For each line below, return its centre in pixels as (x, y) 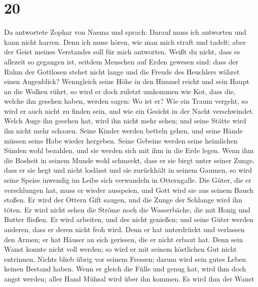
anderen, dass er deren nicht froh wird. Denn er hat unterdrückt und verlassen (124, 229)
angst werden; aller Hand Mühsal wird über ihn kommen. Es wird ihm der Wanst (129, 278)
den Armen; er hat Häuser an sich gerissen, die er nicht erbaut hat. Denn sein (124, 239)
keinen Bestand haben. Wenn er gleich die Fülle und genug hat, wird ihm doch (125, 269)
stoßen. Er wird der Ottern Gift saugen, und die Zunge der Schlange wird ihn (123, 200)
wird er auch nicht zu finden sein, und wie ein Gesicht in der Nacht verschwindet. (129, 111)
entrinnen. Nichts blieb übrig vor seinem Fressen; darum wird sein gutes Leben (125, 259)
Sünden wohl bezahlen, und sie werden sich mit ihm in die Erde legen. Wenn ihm (129, 150)
